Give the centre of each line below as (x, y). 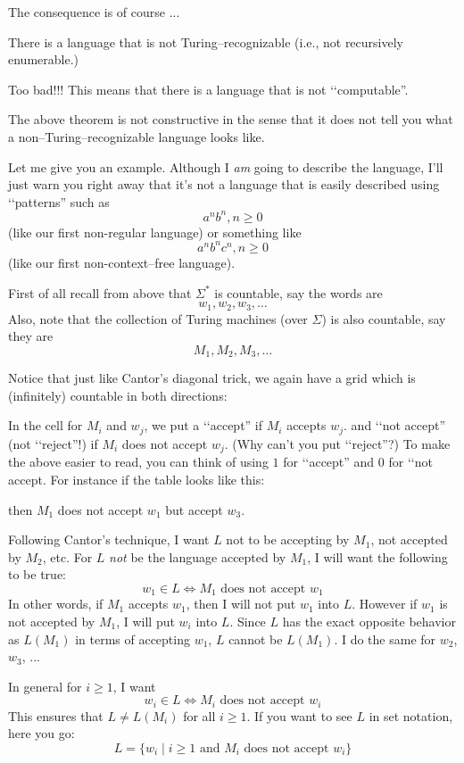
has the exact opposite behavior (369, 621)
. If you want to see (299, 715)
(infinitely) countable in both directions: (118, 395)
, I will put (145, 621)
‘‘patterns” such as (59, 201)
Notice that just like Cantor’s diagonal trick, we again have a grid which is (212, 378)
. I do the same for (385, 639)
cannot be (256, 639)
